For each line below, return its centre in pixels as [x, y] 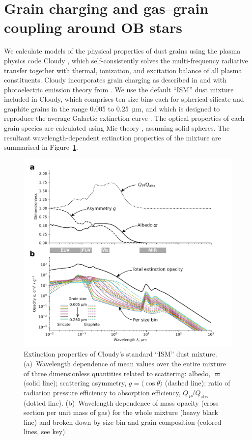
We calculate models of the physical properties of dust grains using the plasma [122, 51]
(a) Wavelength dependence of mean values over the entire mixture [125, 364]
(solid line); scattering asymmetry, [75, 383]
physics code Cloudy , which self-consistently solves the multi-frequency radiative [126, 60]
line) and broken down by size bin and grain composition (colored [123, 422]
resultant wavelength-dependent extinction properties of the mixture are [112, 137]
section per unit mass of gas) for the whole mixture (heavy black [121, 412]
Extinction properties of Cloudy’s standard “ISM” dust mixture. [120, 354]
